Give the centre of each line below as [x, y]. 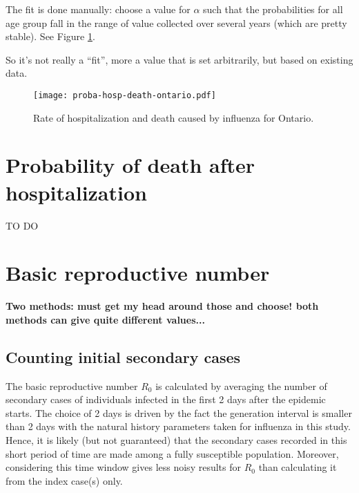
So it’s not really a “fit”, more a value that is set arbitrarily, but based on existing [179, 59]
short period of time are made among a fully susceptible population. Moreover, [172, 453]
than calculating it [298, 467]
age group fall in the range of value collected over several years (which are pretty [176, 22]
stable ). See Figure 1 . [50, 36]
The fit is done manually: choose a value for [98, 9]
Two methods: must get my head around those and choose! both [162, 306]
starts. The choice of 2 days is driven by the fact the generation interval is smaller [179, 412]
